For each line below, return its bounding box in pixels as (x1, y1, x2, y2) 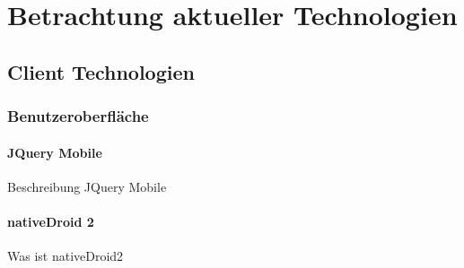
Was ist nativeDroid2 (7, 246, 124, 265)
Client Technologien (7, 57, 195, 85)
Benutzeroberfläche (7, 105, 149, 127)
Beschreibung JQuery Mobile (7, 177, 167, 195)
